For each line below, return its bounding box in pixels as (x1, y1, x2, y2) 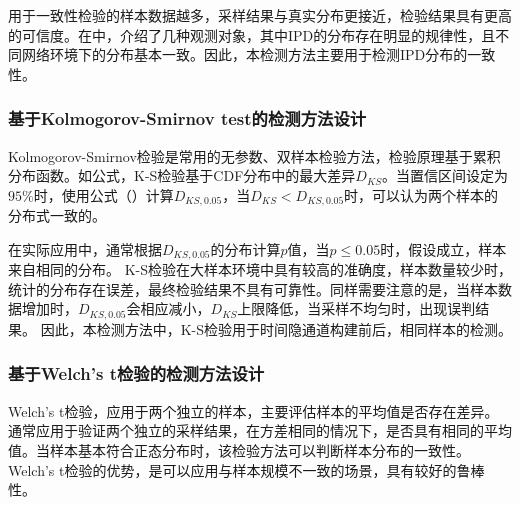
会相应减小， (126, 298, 211, 319)
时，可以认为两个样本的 (344, 184, 499, 205)
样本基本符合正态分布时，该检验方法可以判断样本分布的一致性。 (49, 439, 470, 460)
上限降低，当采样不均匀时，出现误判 (237, 298, 476, 319)
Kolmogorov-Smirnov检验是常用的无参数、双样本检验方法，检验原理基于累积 (8, 145, 501, 166)
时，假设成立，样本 (380, 238, 507, 259)
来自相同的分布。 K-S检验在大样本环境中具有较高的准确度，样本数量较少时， (8, 259, 512, 280)
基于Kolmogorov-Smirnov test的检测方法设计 (8, 106, 367, 131)
